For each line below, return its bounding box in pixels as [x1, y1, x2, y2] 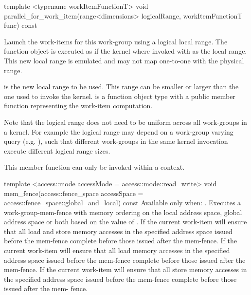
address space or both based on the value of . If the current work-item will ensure [4, 216, 247, 227]
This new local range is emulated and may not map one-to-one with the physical [4, 55, 244, 65]
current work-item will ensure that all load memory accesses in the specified [4, 245, 230, 256]
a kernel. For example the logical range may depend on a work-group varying [4, 126, 233, 137]
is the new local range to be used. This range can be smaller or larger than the [4, 81, 239, 92]
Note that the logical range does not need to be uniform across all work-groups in [4, 117, 247, 127]
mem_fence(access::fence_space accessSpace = [4, 188, 143, 198]
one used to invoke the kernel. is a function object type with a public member [4, 91, 235, 101]
